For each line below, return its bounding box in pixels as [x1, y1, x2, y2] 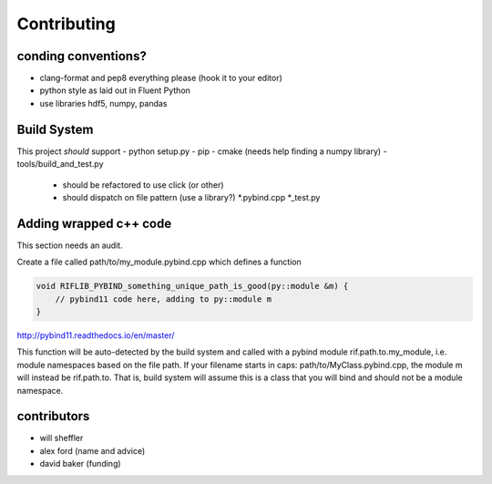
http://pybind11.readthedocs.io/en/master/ [16, 329, 175, 341]
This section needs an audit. [16, 240, 123, 251]
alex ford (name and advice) [39, 445, 146, 456]
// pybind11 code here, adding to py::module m [55, 293, 272, 304]
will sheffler [39, 433, 84, 444]
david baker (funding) [39, 458, 122, 469]
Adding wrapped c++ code [16, 215, 172, 232]
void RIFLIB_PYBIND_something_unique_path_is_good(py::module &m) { [36, 281, 349, 292]
